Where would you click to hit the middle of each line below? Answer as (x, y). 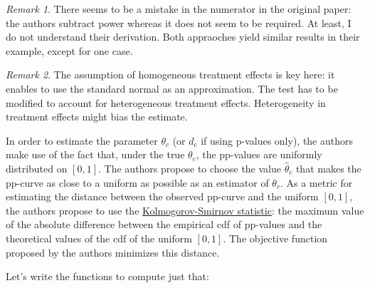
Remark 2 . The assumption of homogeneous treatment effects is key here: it (170, 74)
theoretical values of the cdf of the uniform (99, 238)
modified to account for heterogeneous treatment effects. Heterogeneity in (166, 102)
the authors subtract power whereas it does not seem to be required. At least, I (179, 22)
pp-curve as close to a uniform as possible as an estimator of (137, 182)
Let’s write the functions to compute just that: (107, 276)
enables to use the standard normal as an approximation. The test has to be (172, 88)
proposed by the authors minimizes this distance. (113, 252)
